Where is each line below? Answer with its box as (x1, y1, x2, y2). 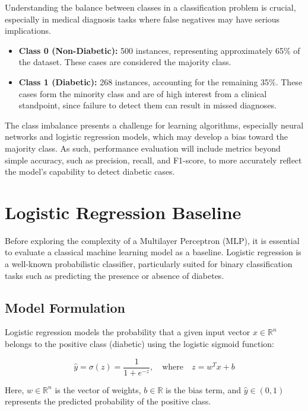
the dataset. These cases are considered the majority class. (18, 56, 231, 68)
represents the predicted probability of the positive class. (5, 395, 211, 407)
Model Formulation (5, 298, 126, 316)
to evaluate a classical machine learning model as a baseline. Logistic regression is (5, 246, 301, 258)
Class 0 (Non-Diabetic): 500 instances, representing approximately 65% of (18, 44, 300, 56)
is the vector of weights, (55, 383, 141, 396)
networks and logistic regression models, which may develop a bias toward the (5, 130, 288, 143)
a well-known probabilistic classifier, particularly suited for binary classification (5, 258, 293, 270)
